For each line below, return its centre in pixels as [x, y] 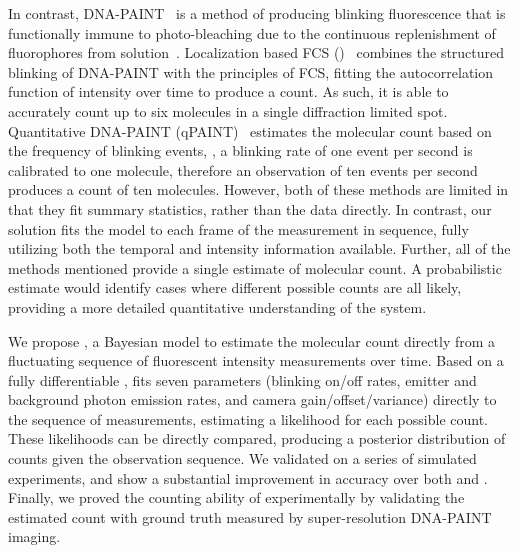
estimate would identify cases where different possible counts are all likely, [235, 287]
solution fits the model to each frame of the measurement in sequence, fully [238, 228]
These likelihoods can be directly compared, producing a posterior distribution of [257, 438]
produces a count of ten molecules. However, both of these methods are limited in [258, 189]
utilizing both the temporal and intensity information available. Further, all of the [259, 248]
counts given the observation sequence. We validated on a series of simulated [242, 458]
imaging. [34, 536]
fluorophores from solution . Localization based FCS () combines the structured [256, 52]
